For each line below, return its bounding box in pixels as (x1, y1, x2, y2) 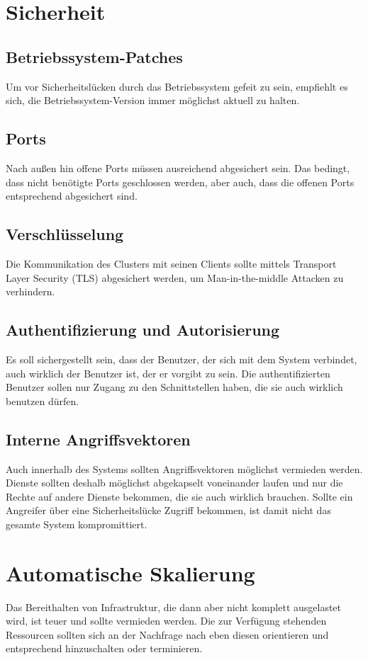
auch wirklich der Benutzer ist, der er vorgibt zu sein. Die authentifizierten (6, 365, 330, 380)
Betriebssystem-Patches (6, 45, 183, 67)
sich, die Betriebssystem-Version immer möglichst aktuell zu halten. (6, 93, 300, 108)
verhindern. (6, 284, 55, 299)
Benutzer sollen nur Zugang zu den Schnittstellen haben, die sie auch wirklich (6, 380, 343, 394)
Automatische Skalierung (6, 558, 255, 587)
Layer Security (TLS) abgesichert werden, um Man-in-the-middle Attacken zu (6, 270, 344, 285)
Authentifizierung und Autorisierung (6, 319, 280, 341)
